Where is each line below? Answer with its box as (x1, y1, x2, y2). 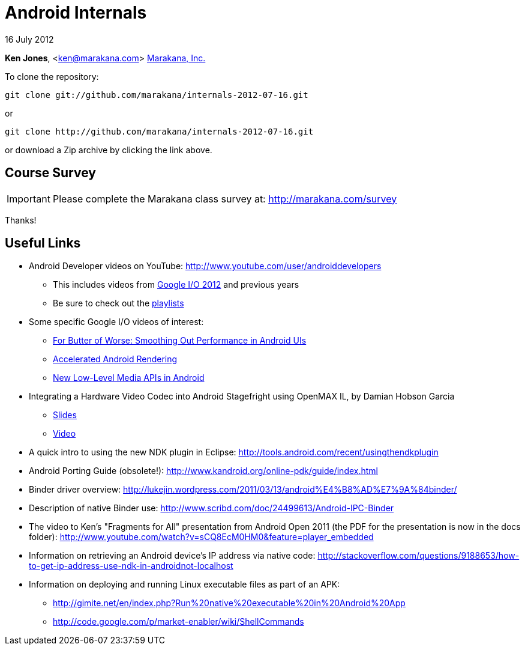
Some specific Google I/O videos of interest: (29, 317, 204, 327)
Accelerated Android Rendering (53, 354, 178, 365)
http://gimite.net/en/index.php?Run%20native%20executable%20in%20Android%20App (53, 598, 406, 609)
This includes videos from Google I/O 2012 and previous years (53, 279, 299, 290)
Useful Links (5, 235, 81, 251)
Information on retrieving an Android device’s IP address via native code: (29, 550, 316, 561)
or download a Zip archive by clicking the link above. (5, 144, 212, 155)
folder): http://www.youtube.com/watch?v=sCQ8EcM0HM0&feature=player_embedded (29, 532, 374, 542)
